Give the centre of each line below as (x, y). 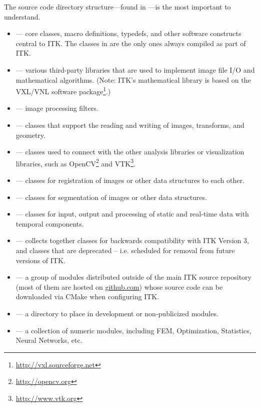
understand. (22, 16)
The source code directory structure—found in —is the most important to (117, 7)
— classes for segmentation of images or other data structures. (111, 197)
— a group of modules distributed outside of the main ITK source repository (133, 277)
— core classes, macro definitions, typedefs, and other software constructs (128, 33)
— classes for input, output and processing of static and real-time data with (132, 214)
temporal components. (50, 223)
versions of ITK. (40, 260)
